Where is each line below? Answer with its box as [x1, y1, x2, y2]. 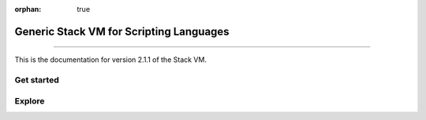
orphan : [14, 5, 42, 13]
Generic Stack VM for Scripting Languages [14, 24, 230, 38]
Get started [14, 75, 59, 85]
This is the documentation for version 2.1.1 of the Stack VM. [14, 55, 207, 64]
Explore [14, 95, 45, 106]
